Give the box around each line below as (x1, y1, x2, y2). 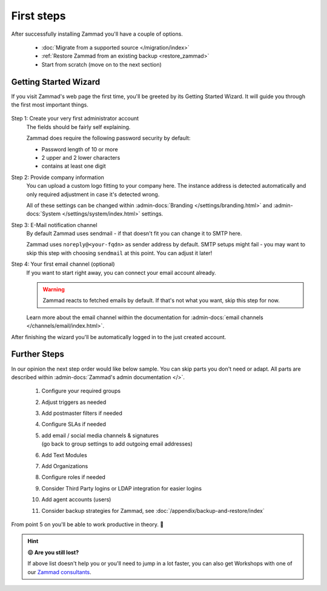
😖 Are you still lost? (27, 549, 79, 556)
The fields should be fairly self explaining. (26, 123, 131, 130)
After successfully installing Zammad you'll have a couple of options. (11, 30, 183, 38)
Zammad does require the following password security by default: (26, 134, 191, 142)
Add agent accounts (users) (41, 496, 111, 503)
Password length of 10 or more (41, 145, 118, 153)
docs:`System (26, 210, 61, 217)
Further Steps (11, 349, 65, 360)
